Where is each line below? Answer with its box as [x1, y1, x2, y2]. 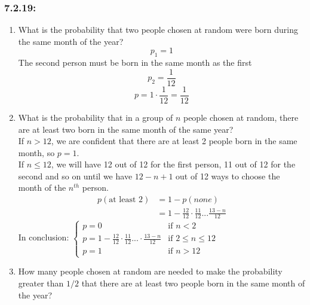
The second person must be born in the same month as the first [18, 56, 252, 69]
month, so [18, 146, 55, 158]
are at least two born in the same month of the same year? [18, 123, 234, 135]
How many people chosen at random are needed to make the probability [18, 265, 283, 277]
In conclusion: [18, 231, 69, 243]
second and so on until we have [18, 169, 133, 182]
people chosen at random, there [183, 111, 299, 123]
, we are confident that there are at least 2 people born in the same [51, 135, 297, 147]
